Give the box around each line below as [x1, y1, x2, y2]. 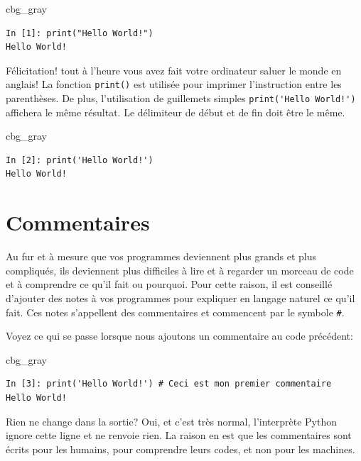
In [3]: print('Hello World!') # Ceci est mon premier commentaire [6, 379, 332, 389]
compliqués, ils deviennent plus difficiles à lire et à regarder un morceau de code [6, 262, 354, 277]
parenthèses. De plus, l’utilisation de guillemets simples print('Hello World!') [6, 91, 356, 106]
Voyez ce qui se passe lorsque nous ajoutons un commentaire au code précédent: [6, 328, 353, 343]
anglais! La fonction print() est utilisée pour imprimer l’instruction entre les [6, 77, 342, 91]
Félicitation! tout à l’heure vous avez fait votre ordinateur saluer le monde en [6, 62, 342, 77]
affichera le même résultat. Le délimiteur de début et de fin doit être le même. [6, 104, 345, 119]
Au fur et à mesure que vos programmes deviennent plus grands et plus [6, 249, 316, 264]
